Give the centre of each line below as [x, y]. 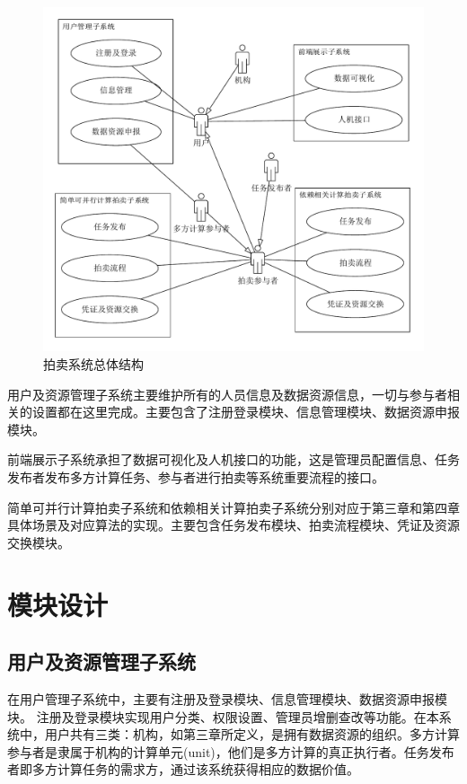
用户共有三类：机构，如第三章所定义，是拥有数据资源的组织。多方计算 [252, 734]
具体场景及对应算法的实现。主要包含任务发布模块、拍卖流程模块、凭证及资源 [233, 525]
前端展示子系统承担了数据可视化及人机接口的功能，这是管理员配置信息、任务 [233, 459]
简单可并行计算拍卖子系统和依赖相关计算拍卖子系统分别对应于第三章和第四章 [233, 507]
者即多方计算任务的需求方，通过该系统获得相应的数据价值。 [183, 769]
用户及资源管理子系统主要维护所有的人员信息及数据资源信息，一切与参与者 [227, 394]
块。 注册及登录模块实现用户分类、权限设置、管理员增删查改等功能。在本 [223, 716]
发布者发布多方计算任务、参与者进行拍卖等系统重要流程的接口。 [196, 476]
